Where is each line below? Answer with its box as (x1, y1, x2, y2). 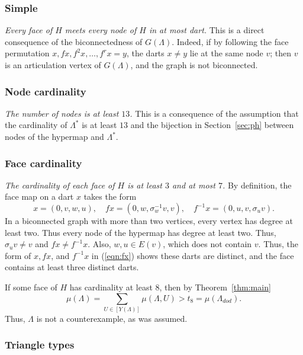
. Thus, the (258, 238, 298, 250)
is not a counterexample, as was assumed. (36, 312, 188, 324)
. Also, (88, 238, 111, 250)
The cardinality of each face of (5, 178, 115, 191)
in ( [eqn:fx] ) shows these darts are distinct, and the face (91, 249, 294, 261)
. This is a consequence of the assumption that (130, 107, 299, 119)
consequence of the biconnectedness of (5, 35, 143, 47)
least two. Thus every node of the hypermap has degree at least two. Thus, (5, 226, 276, 238)
